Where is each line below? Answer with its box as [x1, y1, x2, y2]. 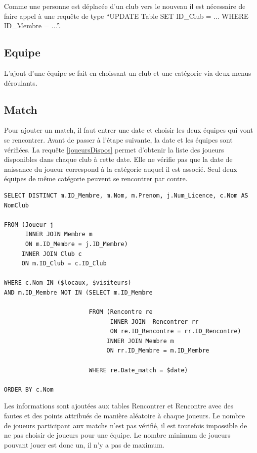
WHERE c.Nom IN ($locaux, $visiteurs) [4, 279, 131, 287]
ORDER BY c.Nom [4, 386, 54, 393]
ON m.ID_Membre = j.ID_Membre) [25, 240, 128, 248]
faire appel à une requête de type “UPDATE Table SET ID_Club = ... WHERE [4, 10, 249, 21]
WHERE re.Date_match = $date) [88, 366, 188, 374]
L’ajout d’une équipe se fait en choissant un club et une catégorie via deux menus [4, 67, 251, 78]
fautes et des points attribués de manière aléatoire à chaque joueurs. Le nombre [4, 410, 245, 420]
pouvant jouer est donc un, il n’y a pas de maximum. [4, 439, 165, 450]
